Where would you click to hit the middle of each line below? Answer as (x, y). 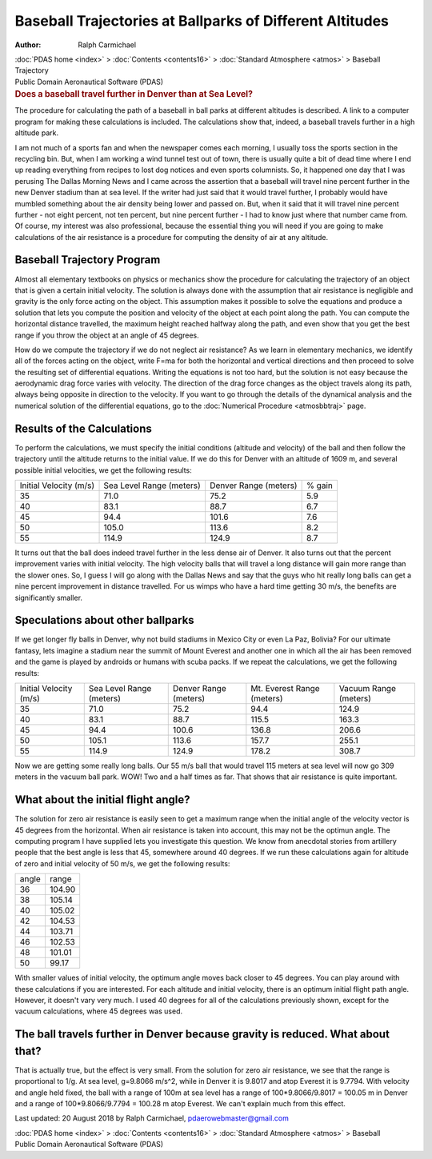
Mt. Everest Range (285, 688)
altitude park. (37, 133)
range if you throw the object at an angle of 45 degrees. (107, 335)
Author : (28, 45)
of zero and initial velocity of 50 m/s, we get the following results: (122, 863)
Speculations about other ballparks (105, 620)
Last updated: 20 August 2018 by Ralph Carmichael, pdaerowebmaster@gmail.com (152, 1118)
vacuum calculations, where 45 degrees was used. (99, 1011)
